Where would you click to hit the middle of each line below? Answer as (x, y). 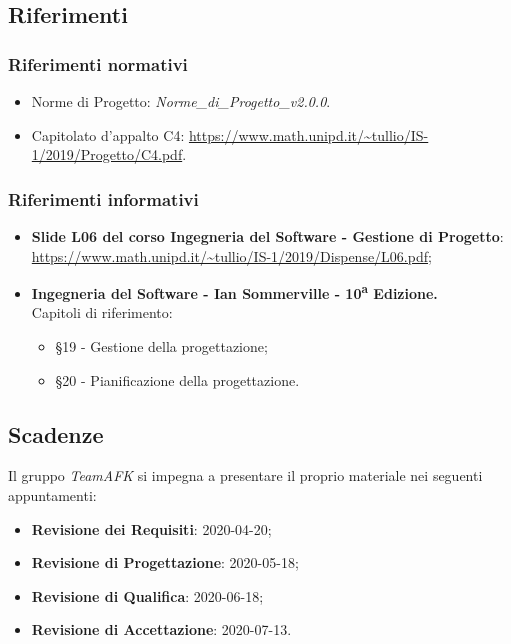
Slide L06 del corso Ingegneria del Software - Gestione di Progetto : (267, 236)
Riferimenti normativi (98, 63)
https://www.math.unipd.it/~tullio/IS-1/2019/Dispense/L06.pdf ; (231, 255)
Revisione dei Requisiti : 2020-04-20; (151, 528)
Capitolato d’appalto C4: (108, 134)
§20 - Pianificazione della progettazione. (177, 379)
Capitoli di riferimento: (102, 312)
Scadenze (56, 433)
